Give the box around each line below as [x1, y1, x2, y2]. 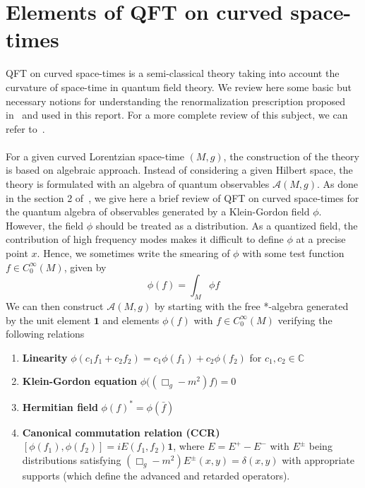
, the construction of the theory [223, 148, 359, 163]
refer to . [6, 121, 45, 136]
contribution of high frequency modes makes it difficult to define [6, 232, 284, 246]
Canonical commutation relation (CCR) [22, 424, 220, 439]
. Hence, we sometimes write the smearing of [37, 246, 230, 261]
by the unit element [6, 312, 91, 327]
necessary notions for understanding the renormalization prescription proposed [6, 93, 346, 108]
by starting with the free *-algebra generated [154, 299, 349, 314]
